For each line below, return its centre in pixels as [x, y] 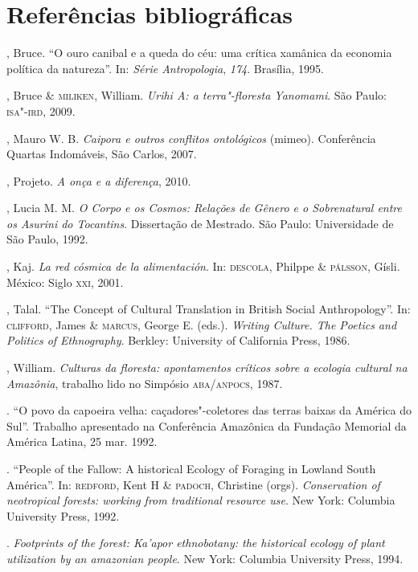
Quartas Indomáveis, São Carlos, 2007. [102, 154]
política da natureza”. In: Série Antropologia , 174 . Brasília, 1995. [165, 68]
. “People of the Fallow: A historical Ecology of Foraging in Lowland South [191, 468]
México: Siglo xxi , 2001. [65, 282]
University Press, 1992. [63, 515]
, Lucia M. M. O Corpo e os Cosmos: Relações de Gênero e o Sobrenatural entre [204, 208]
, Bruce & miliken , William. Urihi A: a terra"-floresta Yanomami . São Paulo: [197, 95]
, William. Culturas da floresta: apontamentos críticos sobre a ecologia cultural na [207, 368]
